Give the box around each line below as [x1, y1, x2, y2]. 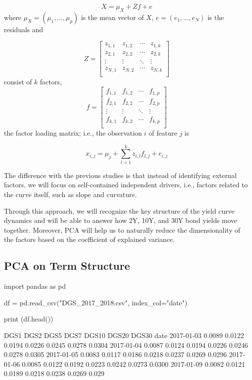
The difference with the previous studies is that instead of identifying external [4, 170, 237, 180]
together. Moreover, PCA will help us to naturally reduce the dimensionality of [4, 224, 240, 235]
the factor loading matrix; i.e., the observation [4, 128, 142, 138]
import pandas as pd [4, 281, 66, 291]
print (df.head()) [4, 314, 54, 324]
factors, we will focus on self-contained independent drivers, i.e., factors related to [4, 180, 248, 190]
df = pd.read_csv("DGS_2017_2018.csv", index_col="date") [4, 297, 188, 307]
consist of [4, 76, 32, 86]
